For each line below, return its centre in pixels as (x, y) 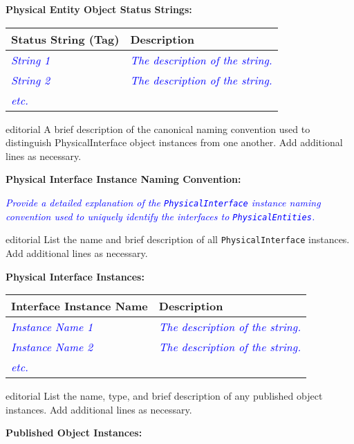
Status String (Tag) (65, 39)
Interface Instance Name (80, 306)
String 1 (31, 60)
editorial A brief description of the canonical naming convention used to (158, 128)
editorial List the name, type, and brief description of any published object (164, 396)
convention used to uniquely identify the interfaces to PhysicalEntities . (160, 216)
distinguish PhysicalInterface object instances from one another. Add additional (174, 142)
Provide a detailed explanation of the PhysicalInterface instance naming (163, 202)
